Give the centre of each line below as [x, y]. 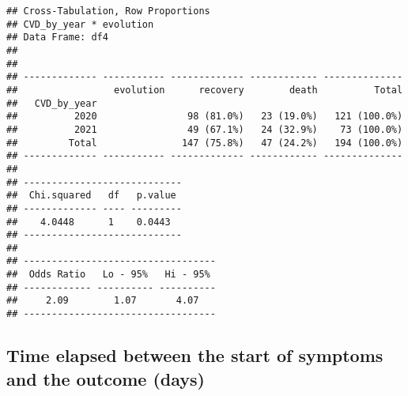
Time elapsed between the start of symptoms [195, 355]
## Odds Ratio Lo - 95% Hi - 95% [108, 275]
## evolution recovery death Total [205, 90]
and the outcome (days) [106, 378]
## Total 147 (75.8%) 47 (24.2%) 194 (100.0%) [205, 143]
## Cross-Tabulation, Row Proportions [108, 11]
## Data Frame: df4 [57, 38]
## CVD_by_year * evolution [80, 24]
